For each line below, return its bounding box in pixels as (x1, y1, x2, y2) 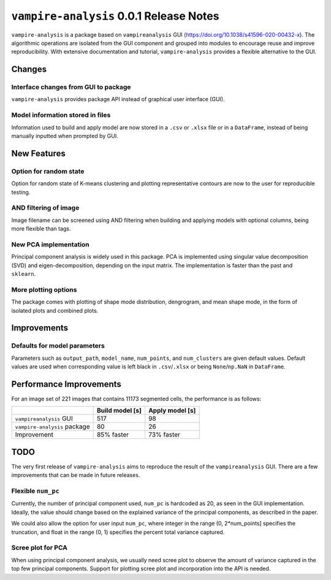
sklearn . (11, 270, 36, 278)
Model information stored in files (11, 111, 111, 120)
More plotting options (11, 285, 77, 294)
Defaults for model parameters (11, 342, 105, 350)
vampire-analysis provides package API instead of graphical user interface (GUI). (11, 96, 225, 103)
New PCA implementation (11, 240, 90, 248)
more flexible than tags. (11, 225, 71, 232)
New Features (11, 148, 66, 159)
